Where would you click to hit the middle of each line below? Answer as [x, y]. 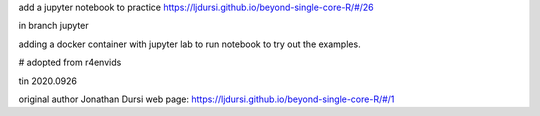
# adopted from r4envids [70, 62]
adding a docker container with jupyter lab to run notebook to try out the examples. [189, 44]
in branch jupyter [53, 26]
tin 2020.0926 [47, 81]
